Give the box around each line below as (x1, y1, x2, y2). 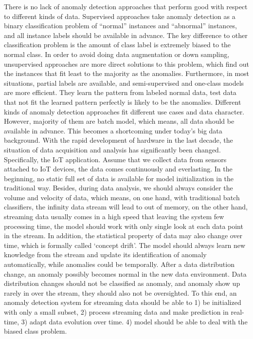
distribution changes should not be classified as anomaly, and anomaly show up (4, 278, 240, 288)
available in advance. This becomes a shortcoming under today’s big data (4, 125, 222, 135)
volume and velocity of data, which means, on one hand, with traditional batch (4, 192, 240, 202)
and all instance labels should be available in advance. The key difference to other (4, 30, 248, 40)
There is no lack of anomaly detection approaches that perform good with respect (4, 1, 248, 11)
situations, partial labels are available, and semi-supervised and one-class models (4, 77, 244, 88)
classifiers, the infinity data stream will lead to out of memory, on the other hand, (4, 202, 248, 212)
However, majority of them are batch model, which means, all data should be (4, 116, 235, 126)
